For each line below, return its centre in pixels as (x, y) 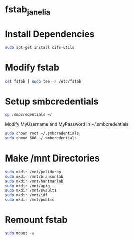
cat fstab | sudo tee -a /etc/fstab (43, 81)
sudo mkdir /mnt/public (30, 200)
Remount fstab (36, 220)
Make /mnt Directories (52, 158)
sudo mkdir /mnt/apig (28, 186)
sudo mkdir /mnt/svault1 (31, 190)
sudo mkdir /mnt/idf (27, 195)
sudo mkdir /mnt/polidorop (33, 172)
